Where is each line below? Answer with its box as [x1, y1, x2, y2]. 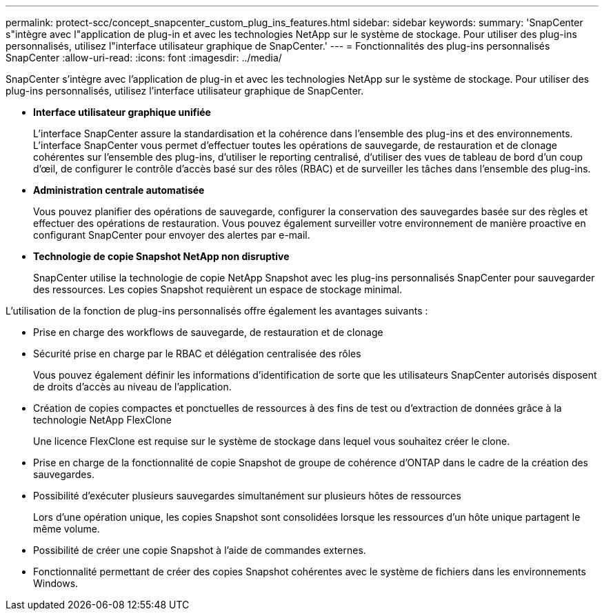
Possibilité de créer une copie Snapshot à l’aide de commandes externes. [33, 544, 366, 556]
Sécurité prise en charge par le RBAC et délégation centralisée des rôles [33, 348, 361, 359]
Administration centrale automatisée [33, 184, 205, 196]
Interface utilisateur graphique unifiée [33, 106, 211, 118]
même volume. [33, 523, 100, 535]
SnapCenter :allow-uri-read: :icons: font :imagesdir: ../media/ [6, 52, 282, 63]
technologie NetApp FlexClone [33, 414, 172, 426]
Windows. [33, 577, 79, 589]
